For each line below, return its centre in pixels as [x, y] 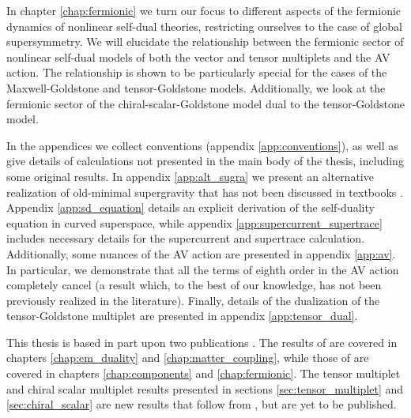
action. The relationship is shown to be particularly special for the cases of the [197, 72]
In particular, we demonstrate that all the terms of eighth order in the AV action [203, 269]
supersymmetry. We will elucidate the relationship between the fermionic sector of [205, 41]
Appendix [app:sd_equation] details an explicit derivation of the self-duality [190, 207]
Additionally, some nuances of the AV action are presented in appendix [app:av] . [201, 253]
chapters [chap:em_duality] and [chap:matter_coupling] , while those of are [188, 358]
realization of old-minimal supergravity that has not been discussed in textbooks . [205, 192]
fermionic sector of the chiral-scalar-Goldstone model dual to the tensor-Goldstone [205, 103]
